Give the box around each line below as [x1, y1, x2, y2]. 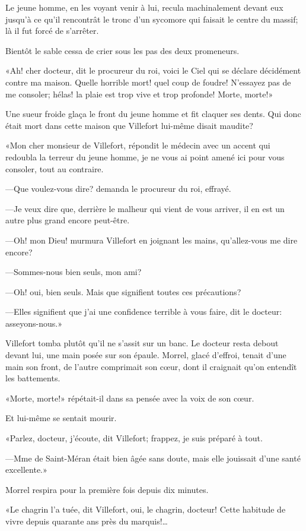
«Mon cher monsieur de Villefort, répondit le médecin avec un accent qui [5, 139, 270, 151]
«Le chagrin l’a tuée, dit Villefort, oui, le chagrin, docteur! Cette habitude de [5, 503, 286, 516]
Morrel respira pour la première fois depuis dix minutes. [5, 483, 209, 495]
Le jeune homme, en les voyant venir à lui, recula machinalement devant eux [5, 1, 283, 13]
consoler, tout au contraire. [5, 162, 104, 175]
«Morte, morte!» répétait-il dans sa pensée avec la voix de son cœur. [5, 391, 254, 404]
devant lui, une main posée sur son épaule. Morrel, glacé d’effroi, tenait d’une [5, 349, 286, 361]
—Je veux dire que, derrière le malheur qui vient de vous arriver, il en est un [5, 202, 285, 214]
